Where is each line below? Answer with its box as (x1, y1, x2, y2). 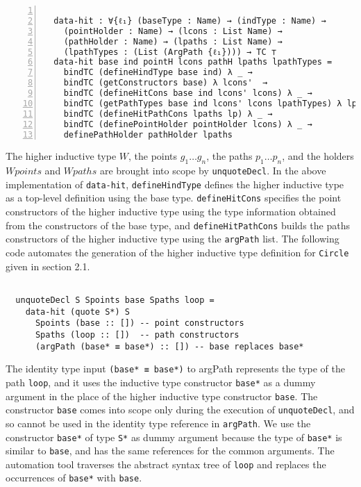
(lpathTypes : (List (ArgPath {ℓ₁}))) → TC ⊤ (63, 47, 276, 57)
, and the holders (282, 149, 354, 163)
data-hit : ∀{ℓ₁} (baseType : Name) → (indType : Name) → (53, 15, 326, 26)
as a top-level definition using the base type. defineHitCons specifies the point (6, 190, 342, 205)
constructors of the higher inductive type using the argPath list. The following (6, 231, 339, 246)
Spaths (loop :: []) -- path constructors (35, 329, 240, 340)
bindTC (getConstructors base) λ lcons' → (63, 78, 268, 88)
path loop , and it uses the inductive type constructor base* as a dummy (6, 374, 316, 389)
